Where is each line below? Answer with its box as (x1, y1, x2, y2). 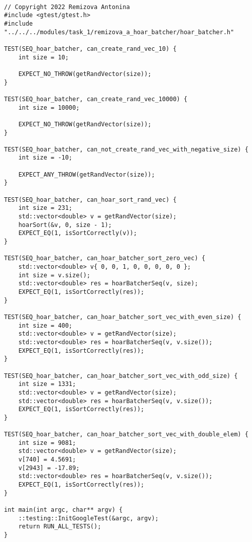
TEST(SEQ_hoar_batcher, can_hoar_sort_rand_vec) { (4, 196, 177, 203)
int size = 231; (18, 204, 73, 212)
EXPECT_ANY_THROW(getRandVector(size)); (18, 171, 155, 178)
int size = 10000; (18, 104, 80, 111)
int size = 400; (18, 322, 73, 329)
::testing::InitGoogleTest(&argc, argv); (18, 514, 159, 522)
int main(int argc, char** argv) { (4, 506, 123, 514)
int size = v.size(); (18, 271, 90, 279)
